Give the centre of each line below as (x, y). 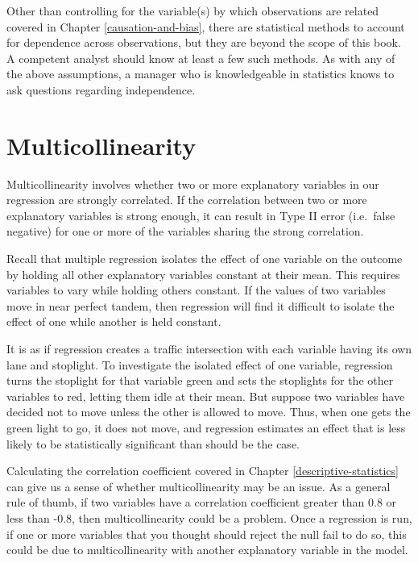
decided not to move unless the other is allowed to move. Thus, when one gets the (209, 412)
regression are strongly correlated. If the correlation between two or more (187, 200)
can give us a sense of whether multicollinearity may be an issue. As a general (199, 486)
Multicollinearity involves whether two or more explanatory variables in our (193, 183)
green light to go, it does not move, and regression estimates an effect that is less (206, 427)
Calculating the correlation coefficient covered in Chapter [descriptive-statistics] (203, 471)
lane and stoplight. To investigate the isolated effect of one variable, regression (200, 364)
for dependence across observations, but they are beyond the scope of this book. (204, 42)
